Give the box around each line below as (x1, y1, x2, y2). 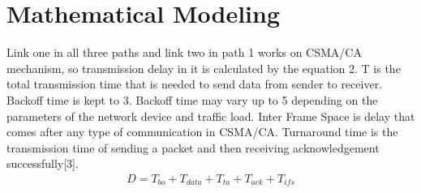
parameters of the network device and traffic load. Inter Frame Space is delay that (6, 107, 415, 124)
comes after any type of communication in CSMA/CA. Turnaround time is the (6, 123, 398, 140)
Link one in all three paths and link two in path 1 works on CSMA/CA (6, 44, 362, 61)
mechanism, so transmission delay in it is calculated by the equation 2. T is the (6, 59, 401, 76)
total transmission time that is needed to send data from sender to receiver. (6, 75, 383, 92)
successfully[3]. (6, 155, 79, 172)
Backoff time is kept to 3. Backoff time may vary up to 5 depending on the (6, 91, 378, 108)
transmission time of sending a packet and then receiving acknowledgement (6, 139, 380, 156)
